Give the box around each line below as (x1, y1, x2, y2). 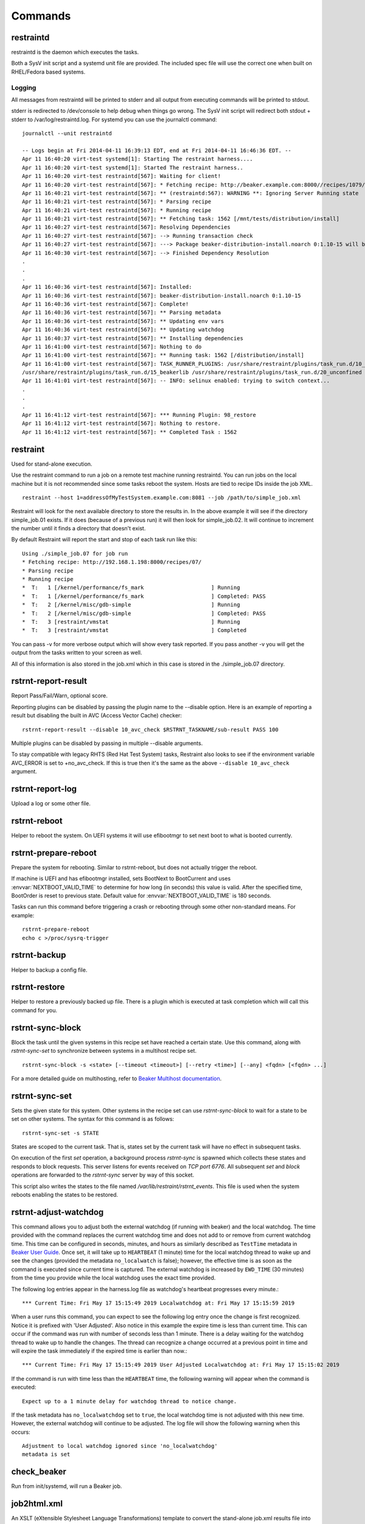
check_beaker (11, 1467, 67, 1477)
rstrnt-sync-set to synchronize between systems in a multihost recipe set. (11, 1047, 197, 1055)
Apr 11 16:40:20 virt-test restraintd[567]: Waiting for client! (22, 173, 221, 180)
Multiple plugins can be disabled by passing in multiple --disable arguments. (11, 739, 203, 747)
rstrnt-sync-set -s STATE (22, 1130, 100, 1136)
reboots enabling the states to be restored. (11, 1191, 119, 1198)
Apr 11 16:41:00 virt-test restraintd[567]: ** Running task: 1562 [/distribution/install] (22, 352, 304, 359)
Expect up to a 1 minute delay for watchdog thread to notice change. (22, 1398, 237, 1405)
